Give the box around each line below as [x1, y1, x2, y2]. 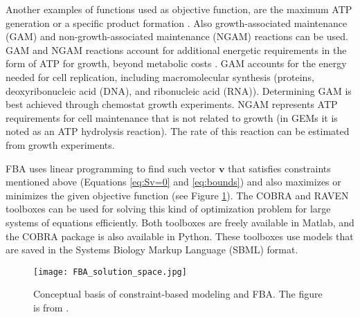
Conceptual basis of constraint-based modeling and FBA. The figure [33, 287, 323, 301]
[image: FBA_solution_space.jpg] [33, 266, 187, 277]
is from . [33, 300, 69, 314]
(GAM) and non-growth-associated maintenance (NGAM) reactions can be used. [6, 29, 348, 44]
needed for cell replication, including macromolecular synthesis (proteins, [6, 69, 314, 84]
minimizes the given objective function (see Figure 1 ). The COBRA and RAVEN [6, 188, 349, 202]
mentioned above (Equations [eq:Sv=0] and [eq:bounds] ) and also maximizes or [6, 174, 341, 189]
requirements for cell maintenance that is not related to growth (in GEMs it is [6, 110, 338, 125]
